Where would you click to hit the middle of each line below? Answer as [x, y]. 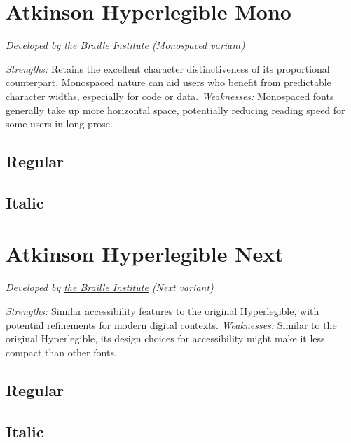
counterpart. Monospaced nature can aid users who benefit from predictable [168, 82]
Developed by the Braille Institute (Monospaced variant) [125, 45]
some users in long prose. [59, 124]
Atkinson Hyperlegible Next [145, 254]
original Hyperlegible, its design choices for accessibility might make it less [165, 338]
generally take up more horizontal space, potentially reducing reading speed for [175, 110]
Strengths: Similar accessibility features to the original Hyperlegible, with [163, 310]
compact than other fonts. [61, 352]
